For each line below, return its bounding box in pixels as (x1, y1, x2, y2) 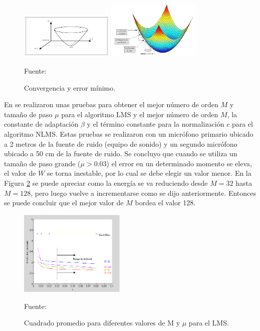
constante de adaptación (4, 119, 79, 129)
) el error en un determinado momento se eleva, (106, 158, 252, 168)
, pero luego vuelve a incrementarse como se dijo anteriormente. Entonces (31, 187, 256, 198)
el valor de (4, 168, 36, 178)
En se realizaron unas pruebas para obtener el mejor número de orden (4, 99, 218, 110)
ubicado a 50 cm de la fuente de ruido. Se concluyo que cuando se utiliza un (4, 148, 237, 159)
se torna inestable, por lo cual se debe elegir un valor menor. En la (47, 168, 251, 178)
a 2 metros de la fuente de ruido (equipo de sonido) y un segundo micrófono (4, 138, 237, 149)
